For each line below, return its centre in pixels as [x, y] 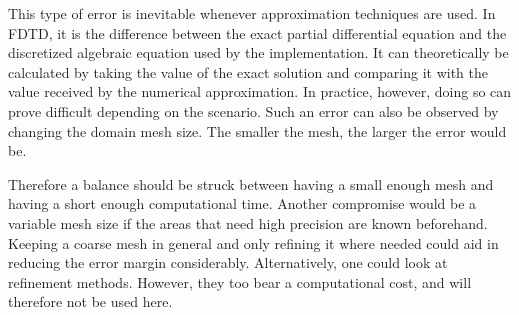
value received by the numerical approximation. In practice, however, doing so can [260, 91]
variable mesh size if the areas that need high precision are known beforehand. [248, 222]
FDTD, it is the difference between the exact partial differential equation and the [257, 32]
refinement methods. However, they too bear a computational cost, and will [240, 281]
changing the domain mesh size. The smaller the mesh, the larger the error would [257, 130]
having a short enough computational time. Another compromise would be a [242, 203]
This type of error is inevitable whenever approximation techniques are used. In [252, 13]
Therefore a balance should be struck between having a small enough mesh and [251, 183]
